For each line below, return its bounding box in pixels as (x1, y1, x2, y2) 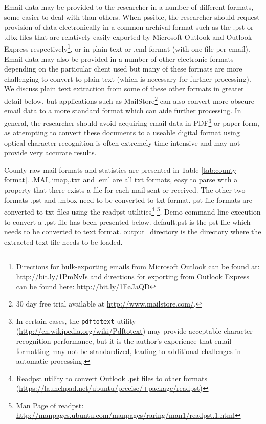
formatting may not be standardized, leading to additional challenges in (16, 345, 241, 356)
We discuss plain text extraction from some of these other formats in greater (4, 83, 244, 94)
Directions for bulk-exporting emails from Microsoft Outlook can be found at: (16, 261, 260, 272)
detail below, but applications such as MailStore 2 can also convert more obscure (4, 94, 254, 106)
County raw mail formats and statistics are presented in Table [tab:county (4, 164, 236, 175)
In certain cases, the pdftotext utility (16, 315, 136, 326)
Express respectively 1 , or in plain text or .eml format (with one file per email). (4, 42, 250, 54)
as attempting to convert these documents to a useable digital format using (4, 127, 240, 138)
